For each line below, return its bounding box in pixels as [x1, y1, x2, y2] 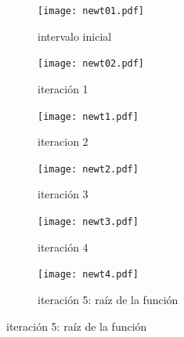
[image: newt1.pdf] [38, 111, 139, 122]
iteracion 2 [38, 133, 88, 150]
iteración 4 [38, 238, 88, 255]
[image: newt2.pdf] [38, 163, 139, 175]
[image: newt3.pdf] [38, 216, 139, 227]
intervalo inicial [38, 27, 112, 44]
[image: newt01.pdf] [38, 5, 145, 16]
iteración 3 [38, 186, 88, 202]
